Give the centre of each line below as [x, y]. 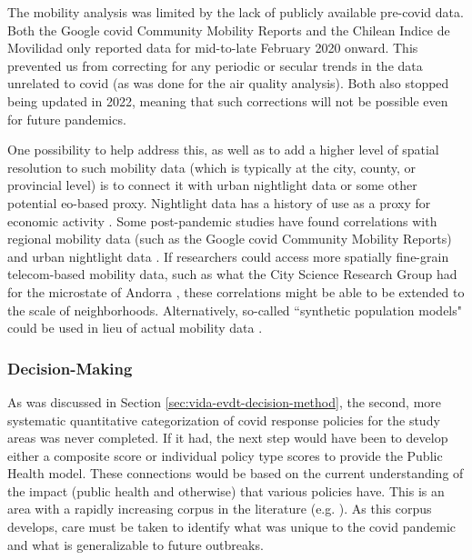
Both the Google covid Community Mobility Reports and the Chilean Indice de [229, 30]
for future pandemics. [67, 119]
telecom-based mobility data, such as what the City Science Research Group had [232, 274]
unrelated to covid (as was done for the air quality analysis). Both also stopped [228, 83]
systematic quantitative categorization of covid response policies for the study [224, 420]
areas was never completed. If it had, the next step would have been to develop [228, 438]
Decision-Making [70, 368]
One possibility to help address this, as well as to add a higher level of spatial [223, 150]
